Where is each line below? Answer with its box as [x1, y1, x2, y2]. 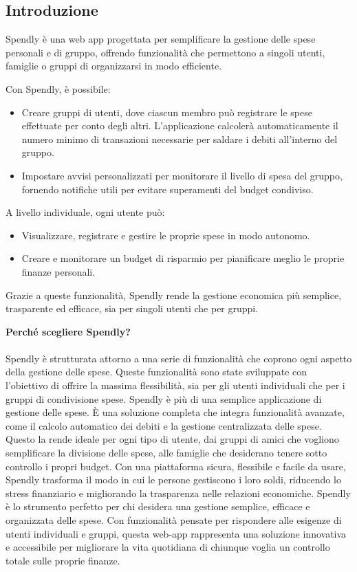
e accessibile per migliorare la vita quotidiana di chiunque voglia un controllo [6, 540, 330, 554]
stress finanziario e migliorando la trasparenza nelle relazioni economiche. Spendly [6, 485, 351, 500]
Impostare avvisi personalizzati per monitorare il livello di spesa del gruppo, [21, 168, 343, 182]
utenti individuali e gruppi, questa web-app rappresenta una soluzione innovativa [6, 526, 347, 540]
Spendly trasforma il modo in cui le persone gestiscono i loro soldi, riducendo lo [6, 472, 341, 487]
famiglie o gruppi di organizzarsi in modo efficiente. [6, 58, 222, 73]
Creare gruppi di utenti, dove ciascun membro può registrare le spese [21, 104, 312, 119]
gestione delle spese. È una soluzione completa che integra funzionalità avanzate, [6, 405, 345, 419]
